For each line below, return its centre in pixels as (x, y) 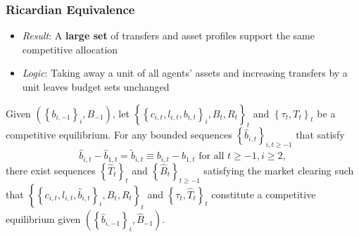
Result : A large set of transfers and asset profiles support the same (168, 36)
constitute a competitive (264, 194)
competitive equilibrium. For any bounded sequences (119, 135)
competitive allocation (70, 49)
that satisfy (320, 135)
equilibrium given (43, 219)
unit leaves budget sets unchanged (96, 87)
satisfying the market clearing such (279, 170)
